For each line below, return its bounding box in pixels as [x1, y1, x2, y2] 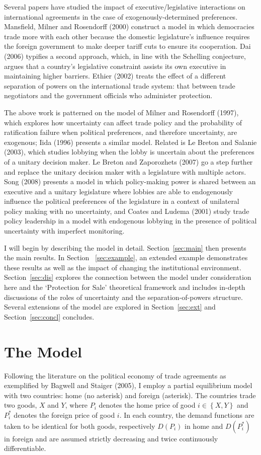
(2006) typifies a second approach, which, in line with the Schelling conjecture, [4, 50, 246, 61]
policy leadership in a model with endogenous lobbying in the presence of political [4, 215, 257, 226]
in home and [185, 420, 223, 431]
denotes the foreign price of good [14, 409, 115, 420]
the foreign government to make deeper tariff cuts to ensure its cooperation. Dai [4, 41, 251, 51]
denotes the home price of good [99, 400, 196, 410]
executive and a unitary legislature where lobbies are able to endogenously [4, 186, 233, 196]
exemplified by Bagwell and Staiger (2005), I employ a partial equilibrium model [4, 380, 252, 391]
